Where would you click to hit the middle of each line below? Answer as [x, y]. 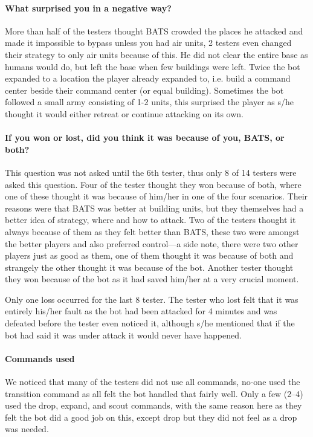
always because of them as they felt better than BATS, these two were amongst [152, 231]
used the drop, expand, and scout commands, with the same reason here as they [153, 405]
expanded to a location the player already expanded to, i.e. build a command [148, 78]
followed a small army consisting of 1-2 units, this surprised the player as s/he [149, 102]
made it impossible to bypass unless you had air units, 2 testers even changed [148, 43]
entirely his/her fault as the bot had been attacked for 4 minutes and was [141, 311]
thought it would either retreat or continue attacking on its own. [124, 113]
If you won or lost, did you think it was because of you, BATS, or [145, 138]
